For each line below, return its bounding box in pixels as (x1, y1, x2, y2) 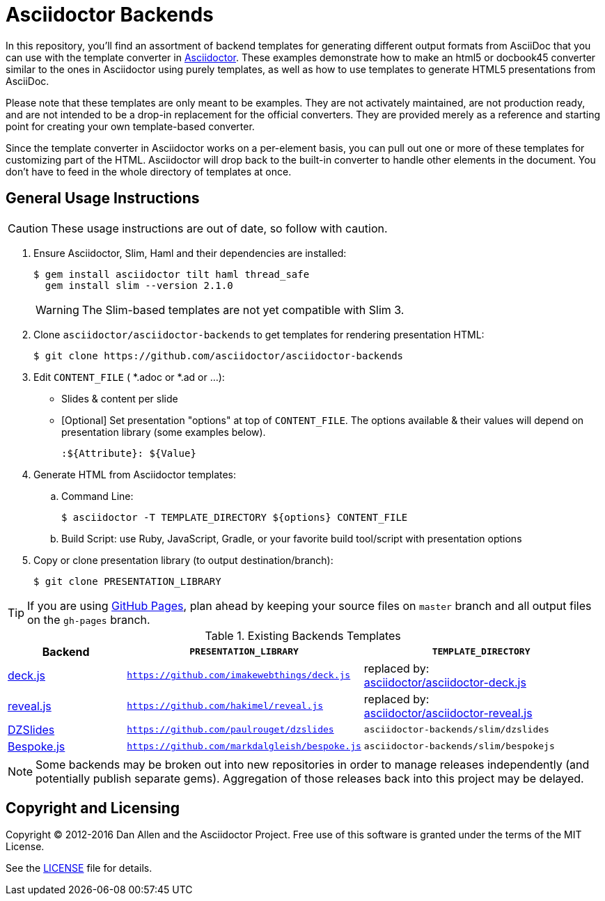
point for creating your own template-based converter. (6, 120, 255, 132)
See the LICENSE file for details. (6, 862, 152, 875)
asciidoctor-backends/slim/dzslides (363, 724, 549, 735)
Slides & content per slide (61, 392, 178, 405)
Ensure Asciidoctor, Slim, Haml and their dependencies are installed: (33, 246, 347, 259)
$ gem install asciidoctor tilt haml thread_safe (33, 268, 310, 280)
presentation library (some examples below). (61, 425, 266, 438)
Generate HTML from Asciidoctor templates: (33, 468, 237, 480)
